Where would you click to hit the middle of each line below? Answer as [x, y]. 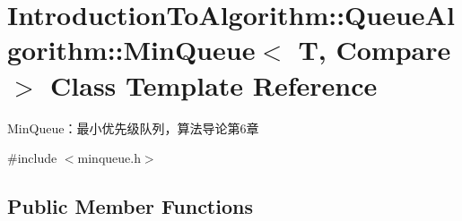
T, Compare [375, 50]
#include [32, 158]
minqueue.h [109, 158]
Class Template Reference [214, 85]
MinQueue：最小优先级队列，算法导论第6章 [133, 127]
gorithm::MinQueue [131, 50]
